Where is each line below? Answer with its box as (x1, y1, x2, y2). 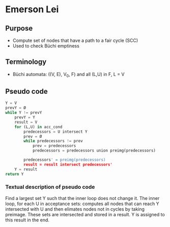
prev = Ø (23, 134, 42, 139)
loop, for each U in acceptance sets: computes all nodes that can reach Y (5, 200, 159, 207)
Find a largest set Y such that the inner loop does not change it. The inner (5, 195, 160, 201)
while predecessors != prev (23, 139, 83, 144)
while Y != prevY (5, 110, 42, 115)
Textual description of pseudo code (5, 184, 95, 191)
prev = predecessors (32, 143, 76, 148)
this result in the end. (5, 217, 50, 223)
